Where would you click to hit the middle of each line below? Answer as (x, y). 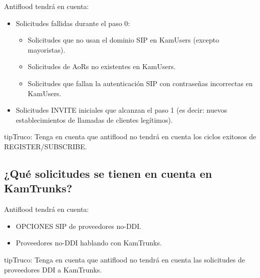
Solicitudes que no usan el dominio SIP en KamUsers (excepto (123, 40)
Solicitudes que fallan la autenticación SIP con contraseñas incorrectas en (140, 83)
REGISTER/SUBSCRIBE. (46, 146)
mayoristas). (47, 49)
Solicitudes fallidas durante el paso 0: (73, 23)
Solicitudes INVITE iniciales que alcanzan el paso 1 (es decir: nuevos (121, 110)
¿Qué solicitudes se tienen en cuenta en (108, 173)
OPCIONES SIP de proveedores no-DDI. (79, 226)
